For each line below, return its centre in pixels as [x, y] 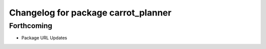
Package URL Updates [44, 38]
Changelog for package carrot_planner [90, 13]
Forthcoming [31, 26]
